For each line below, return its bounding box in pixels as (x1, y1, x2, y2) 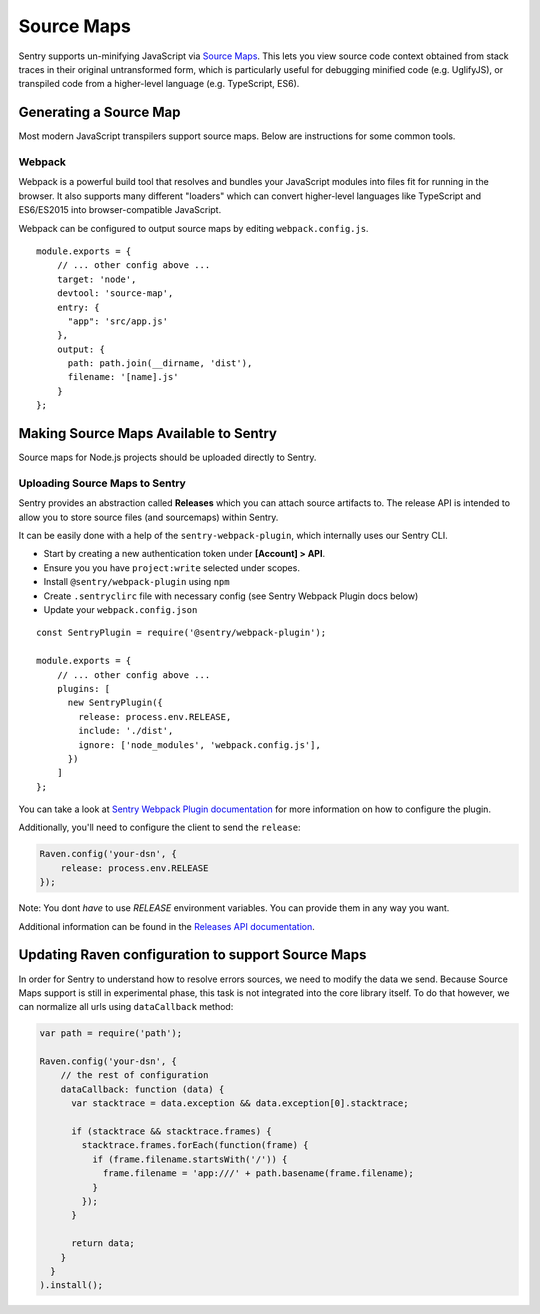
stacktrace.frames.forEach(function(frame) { (81, 1140, 309, 1151)
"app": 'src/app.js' (67, 315, 169, 327)
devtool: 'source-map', (56, 288, 174, 299)
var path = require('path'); (39, 1028, 183, 1039)
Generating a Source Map (18, 104, 181, 121)
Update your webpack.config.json (43, 604, 198, 616)
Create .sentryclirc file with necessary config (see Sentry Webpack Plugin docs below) (43, 590, 419, 602)
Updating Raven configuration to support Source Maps (18, 946, 367, 964)
